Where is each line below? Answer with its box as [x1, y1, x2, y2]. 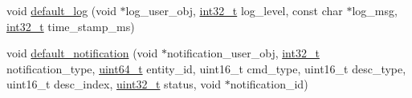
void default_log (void [6, 2, 116, 18]
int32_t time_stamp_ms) [6, 18, 135, 34]
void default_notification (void [6, 45, 158, 61]
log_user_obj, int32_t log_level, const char [125, 2, 343, 18]
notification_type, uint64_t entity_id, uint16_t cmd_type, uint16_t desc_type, [6, 60, 406, 76]
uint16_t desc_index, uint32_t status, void [6, 76, 222, 92]
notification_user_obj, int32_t [166, 45, 320, 61]
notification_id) [230, 76, 308, 92]
